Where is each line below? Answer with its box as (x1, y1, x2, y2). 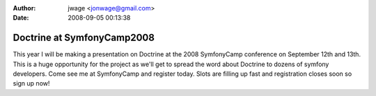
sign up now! (13, 79, 50, 88)
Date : (13, 14, 29, 22)
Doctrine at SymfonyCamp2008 (13, 32, 155, 44)
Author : (13, 4, 36, 12)
